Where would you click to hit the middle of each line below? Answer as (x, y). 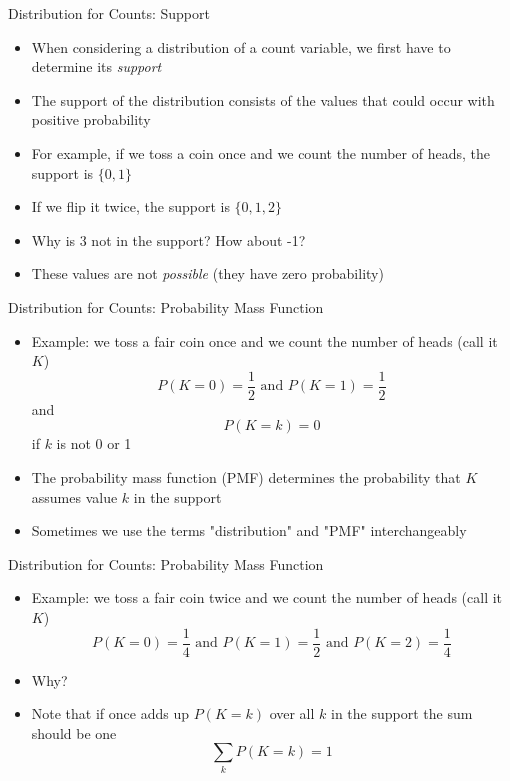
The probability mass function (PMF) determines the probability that (246, 476)
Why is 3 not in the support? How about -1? (168, 239)
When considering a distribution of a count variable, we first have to (241, 46)
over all (292, 713)
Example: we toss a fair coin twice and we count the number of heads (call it (267, 597)
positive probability (91, 119)
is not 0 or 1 (94, 443)
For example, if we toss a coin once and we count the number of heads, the (260, 152)
